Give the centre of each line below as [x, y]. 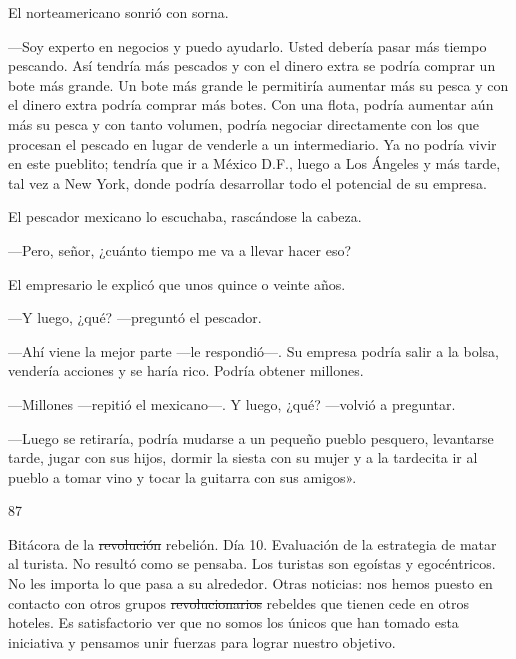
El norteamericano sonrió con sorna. [118, 12]
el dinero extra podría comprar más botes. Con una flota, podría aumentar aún [251, 104]
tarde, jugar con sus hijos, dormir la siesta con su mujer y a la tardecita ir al [243, 457]
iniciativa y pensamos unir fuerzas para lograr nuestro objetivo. [202, 641]
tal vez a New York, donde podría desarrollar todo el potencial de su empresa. [247, 182]
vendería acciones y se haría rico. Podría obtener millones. [186, 370]
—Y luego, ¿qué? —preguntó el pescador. [135, 317]
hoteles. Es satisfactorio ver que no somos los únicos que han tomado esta [233, 622]
